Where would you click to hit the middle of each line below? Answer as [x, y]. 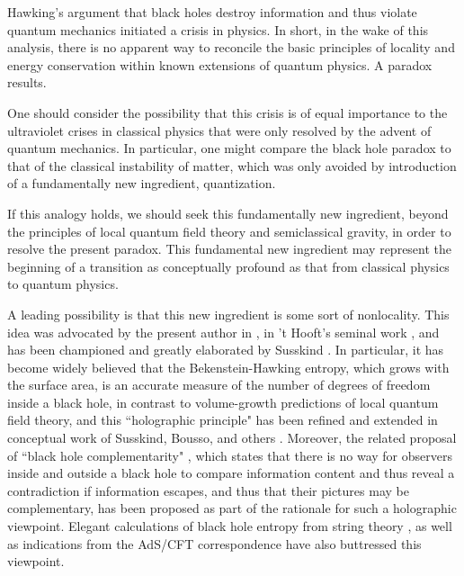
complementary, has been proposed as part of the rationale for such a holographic [232, 508]
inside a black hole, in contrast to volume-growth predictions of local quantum [223, 402]
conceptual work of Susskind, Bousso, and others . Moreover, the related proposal [232, 438]
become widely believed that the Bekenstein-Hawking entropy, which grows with [228, 367]
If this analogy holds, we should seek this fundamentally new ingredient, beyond [228, 213]
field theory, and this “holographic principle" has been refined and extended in [223, 420]
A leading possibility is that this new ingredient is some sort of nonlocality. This [228, 314]
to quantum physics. [63, 284]
